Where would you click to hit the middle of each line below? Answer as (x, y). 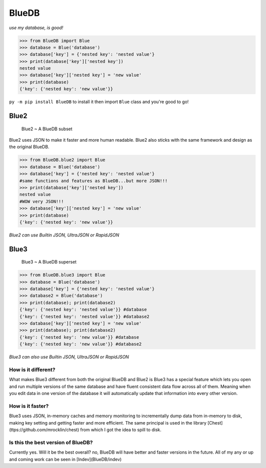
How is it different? (32, 369)
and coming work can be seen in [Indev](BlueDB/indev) (65, 459)
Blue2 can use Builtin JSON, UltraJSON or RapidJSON (64, 235)
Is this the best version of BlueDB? (51, 442)
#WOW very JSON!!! (42, 201)
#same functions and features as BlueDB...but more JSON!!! (94, 181)
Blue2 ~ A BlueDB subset (47, 129)
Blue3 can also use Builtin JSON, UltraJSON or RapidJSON (69, 357)
